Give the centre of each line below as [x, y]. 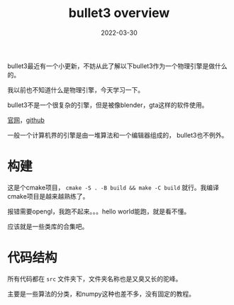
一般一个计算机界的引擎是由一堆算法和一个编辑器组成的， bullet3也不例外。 [118, 135]
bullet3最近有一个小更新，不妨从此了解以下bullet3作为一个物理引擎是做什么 [118, 66]
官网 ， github [26, 120]
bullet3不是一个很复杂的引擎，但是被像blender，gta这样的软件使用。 [108, 105]
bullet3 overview [119, 13]
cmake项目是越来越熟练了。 [48, 196]
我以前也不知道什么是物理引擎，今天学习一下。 [76, 89]
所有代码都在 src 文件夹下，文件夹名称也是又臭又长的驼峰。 [95, 279]
